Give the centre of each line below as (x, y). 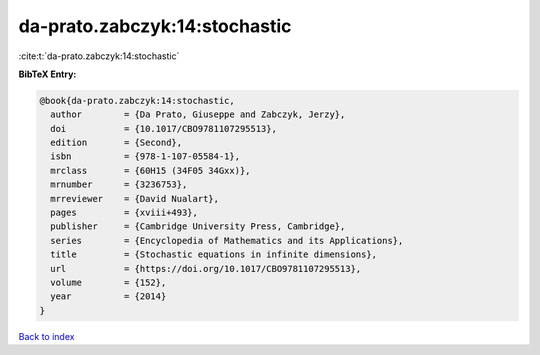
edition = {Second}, (116, 143)
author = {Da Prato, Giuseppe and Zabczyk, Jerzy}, (198, 114)
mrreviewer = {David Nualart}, (135, 198)
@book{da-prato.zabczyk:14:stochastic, (137, 100)
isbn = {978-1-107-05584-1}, (145, 156)
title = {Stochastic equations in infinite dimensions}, (214, 254)
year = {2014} (108, 296)
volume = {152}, (108, 282)
